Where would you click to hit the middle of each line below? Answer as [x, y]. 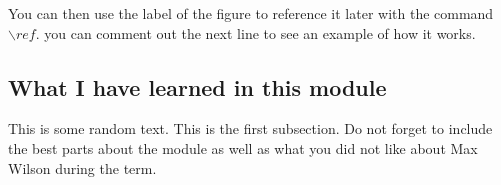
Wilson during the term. [82, 167]
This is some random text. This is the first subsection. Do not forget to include [250, 128]
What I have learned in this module [197, 86]
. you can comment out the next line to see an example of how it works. [255, 32]
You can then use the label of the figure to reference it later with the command [251, 13]
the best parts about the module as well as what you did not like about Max [243, 147]
